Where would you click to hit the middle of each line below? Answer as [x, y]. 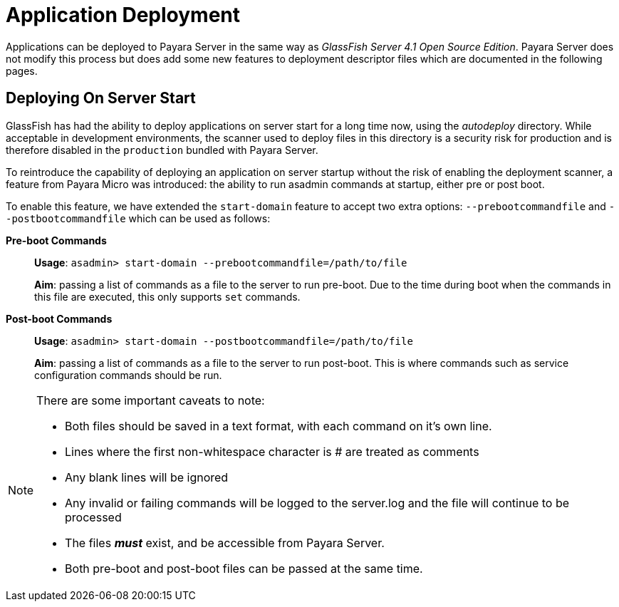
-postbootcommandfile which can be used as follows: [138, 218]
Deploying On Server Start [101, 98]
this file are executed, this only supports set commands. [167, 296]
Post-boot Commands [59, 318]
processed [93, 517]
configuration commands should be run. [128, 375]
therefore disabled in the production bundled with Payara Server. [162, 150]
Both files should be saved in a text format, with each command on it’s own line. [279, 426]
